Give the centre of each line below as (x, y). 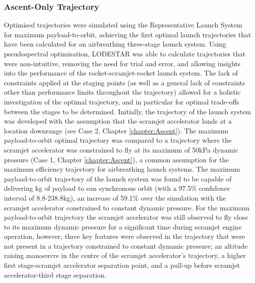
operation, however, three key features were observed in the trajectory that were (125, 236)
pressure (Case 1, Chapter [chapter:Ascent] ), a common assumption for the (116, 159)
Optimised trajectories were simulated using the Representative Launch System (123, 25)
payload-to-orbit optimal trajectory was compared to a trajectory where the (118, 140)
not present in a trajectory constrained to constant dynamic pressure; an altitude (126, 245)
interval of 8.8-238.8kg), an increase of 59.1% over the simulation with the (115, 197)
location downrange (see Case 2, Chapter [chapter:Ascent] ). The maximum (116, 130)
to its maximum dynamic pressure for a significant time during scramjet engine (123, 226)
